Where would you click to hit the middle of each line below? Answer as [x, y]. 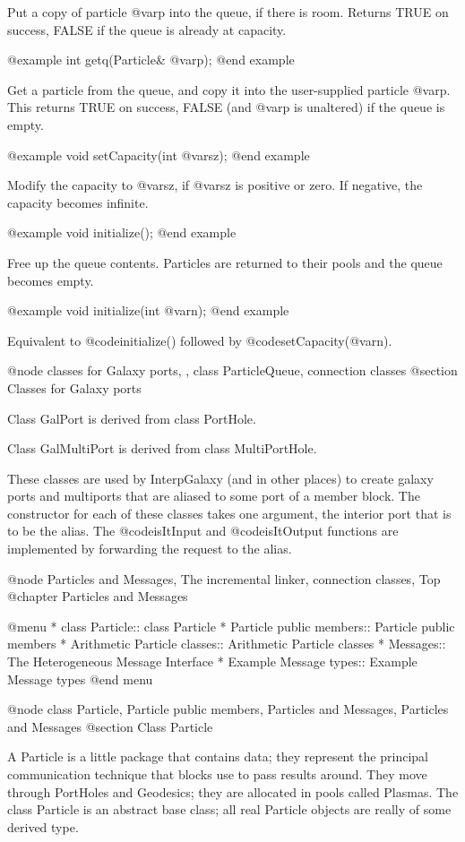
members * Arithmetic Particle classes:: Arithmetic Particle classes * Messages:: [227, 644]
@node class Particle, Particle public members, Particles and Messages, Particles [228, 709]
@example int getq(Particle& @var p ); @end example [151, 60]
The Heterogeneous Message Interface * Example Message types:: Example [212, 662]
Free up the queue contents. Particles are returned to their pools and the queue [225, 262]
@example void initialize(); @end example [122, 232]
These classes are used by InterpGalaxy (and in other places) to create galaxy [220, 478]
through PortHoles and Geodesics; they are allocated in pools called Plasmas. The [233, 791]
